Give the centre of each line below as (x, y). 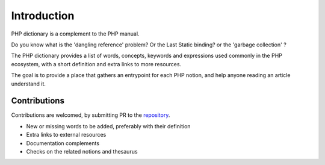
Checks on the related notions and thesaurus (82, 151)
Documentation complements (63, 143)
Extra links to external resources (66, 135)
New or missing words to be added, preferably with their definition (108, 126)
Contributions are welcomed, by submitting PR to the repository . (91, 115)
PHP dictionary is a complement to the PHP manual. (75, 34)
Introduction (43, 16)
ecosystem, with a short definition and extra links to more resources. (96, 64)
